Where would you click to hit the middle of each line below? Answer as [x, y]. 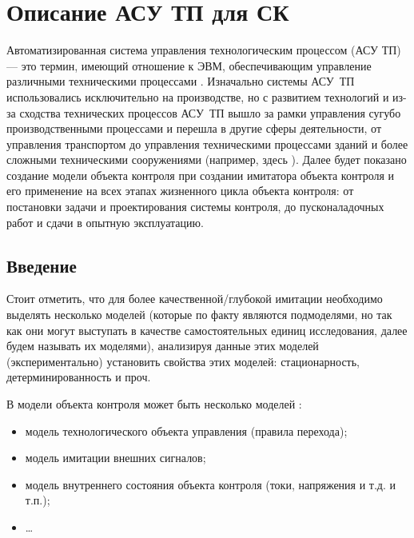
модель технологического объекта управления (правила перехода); [186, 430]
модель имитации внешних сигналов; [115, 458]
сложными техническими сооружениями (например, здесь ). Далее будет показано [207, 159]
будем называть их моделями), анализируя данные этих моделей [163, 346]
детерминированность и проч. [79, 377]
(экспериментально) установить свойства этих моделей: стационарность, [183, 361]
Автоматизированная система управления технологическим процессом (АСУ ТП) [204, 50]
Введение [42, 265]
